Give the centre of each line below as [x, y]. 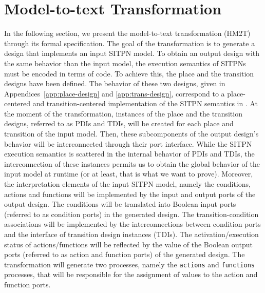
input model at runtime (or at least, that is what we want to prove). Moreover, [129, 174]
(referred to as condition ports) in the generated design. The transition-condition [131, 214]
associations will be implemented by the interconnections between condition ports [132, 224]
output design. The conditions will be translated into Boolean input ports [120, 204]
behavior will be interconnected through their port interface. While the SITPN [128, 143]
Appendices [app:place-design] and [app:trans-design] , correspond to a [115, 93]
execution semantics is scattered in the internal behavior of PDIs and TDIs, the [129, 154]
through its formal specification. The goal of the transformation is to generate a [130, 43]
